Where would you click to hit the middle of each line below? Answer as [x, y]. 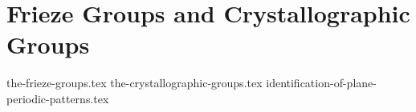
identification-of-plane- [321, 83]
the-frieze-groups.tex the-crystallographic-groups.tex [135, 83]
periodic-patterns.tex [58, 98]
